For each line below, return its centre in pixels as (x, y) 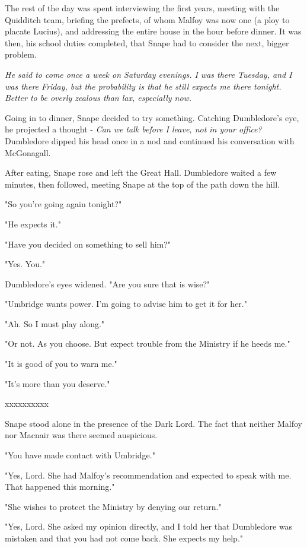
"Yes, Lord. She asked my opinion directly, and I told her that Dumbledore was (149, 526)
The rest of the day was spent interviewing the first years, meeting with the (142, 8)
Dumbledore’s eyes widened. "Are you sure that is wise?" (108, 283)
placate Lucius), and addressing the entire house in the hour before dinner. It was (153, 31)
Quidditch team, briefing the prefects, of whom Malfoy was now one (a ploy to (147, 19)
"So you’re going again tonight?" (63, 204)
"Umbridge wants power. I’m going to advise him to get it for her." (126, 304)
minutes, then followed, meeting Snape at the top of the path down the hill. (143, 184)
